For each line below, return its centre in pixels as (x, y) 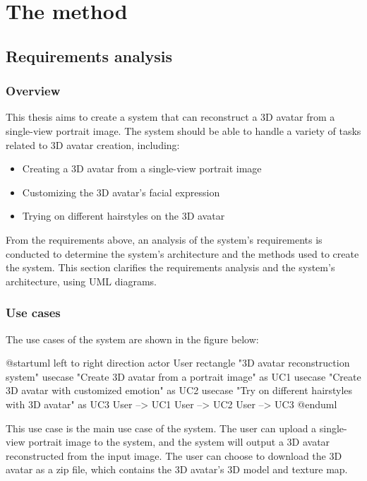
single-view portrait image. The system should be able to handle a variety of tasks (183, 130)
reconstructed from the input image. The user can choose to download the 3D (174, 455)
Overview (33, 91)
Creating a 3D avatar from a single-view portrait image (142, 168)
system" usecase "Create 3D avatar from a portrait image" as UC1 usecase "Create (183, 376)
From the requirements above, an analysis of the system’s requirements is (164, 239)
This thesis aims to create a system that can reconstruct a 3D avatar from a (170, 117)
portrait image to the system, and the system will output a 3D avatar (179, 442)
